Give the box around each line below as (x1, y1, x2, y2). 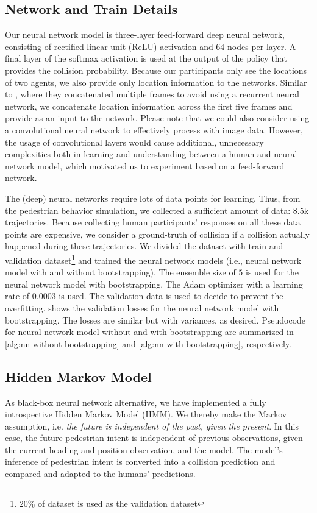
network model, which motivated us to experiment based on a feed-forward (5, 159, 285, 172)
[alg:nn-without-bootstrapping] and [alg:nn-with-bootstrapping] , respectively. (5, 337, 291, 350)
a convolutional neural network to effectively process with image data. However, (5, 123, 303, 136)
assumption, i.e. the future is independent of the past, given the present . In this (5, 419, 299, 432)
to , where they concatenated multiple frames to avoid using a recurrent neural (5, 88, 299, 101)
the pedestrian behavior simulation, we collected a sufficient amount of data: (5, 203, 291, 216)
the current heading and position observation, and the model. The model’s (5, 443, 283, 456)
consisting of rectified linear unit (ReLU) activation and (5, 40, 213, 52)
